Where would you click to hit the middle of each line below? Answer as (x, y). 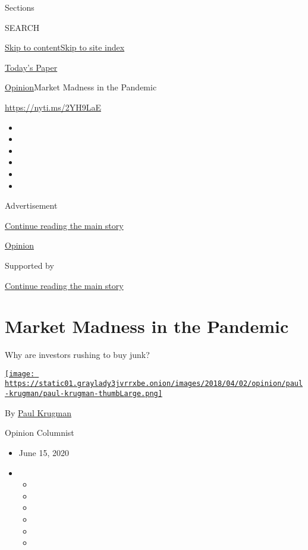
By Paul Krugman (38, 412)
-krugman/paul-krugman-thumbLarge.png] (84, 394)
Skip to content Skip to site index (65, 47)
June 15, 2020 (44, 452)
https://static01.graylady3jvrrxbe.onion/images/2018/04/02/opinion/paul (154, 384)
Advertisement (31, 205)
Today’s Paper (31, 67)
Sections (20, 7)
